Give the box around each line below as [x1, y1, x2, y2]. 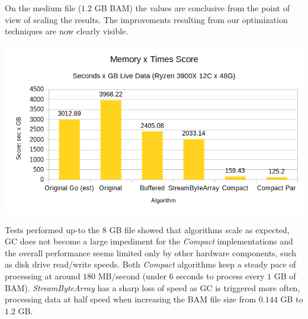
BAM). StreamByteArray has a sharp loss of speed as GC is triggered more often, [5, 281, 300, 294]
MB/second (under [98, 270, 167, 282]
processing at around [5, 270, 81, 282]
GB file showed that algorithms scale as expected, [109, 223, 290, 236]
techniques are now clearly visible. [5, 25, 129, 37]
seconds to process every [176, 270, 265, 282]
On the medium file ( [5, 2, 82, 14]
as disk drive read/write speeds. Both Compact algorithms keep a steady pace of [5, 258, 296, 270]
